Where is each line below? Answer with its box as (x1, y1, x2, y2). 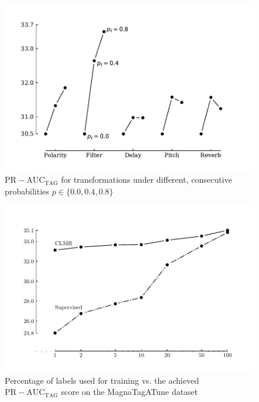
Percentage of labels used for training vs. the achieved (5, 374, 199, 386)
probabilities (5, 184, 49, 197)
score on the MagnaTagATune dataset (61, 385, 198, 398)
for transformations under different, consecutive (61, 173, 233, 186)
